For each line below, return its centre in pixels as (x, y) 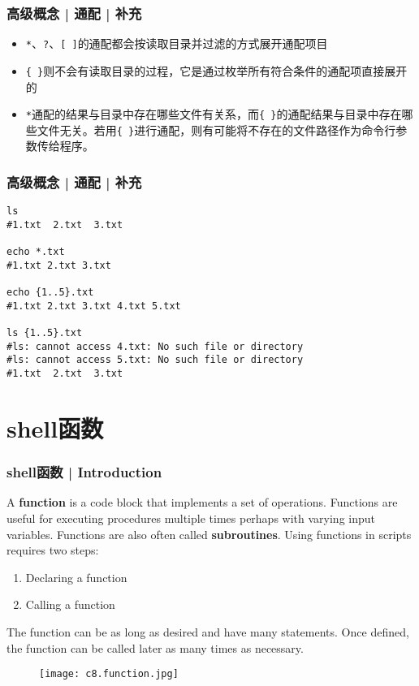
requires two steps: (53, 550)
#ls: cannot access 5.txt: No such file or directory (155, 360)
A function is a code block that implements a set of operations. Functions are (202, 502)
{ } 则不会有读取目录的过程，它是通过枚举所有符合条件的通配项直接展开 (216, 70)
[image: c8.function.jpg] (109, 674)
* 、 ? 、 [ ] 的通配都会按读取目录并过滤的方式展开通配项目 (177, 43)
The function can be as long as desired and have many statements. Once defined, (208, 631)
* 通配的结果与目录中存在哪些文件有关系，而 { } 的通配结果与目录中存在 (214, 114)
